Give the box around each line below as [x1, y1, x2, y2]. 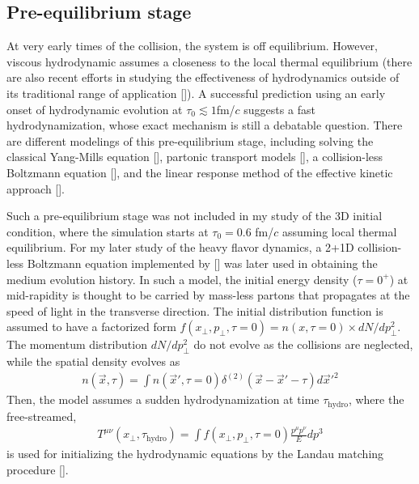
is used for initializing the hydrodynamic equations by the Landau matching [6, 445, 384, 462]
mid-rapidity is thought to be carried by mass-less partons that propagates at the [6, 287, 410, 304]
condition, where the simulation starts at [6, 223, 209, 240]
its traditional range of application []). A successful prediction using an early [6, 84, 386, 101]
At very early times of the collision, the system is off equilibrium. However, [6, 37, 378, 54]
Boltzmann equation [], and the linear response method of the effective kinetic [6, 163, 393, 180]
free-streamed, [6, 407, 77, 424]
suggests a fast [243, 100, 315, 117]
